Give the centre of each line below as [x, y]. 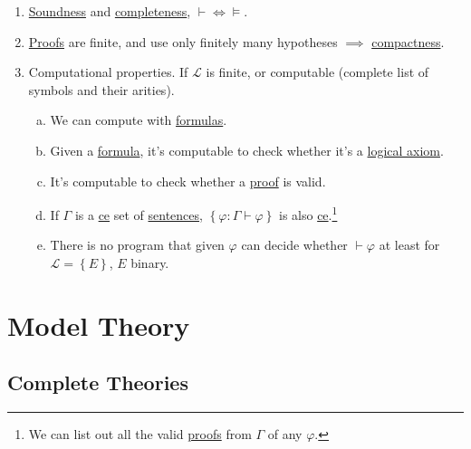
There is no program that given [137, 245]
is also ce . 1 [308, 213]
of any [285, 434]
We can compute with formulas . [139, 120]
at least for [409, 245]
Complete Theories [98, 382]
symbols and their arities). [101, 89]
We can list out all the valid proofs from [140, 434]
